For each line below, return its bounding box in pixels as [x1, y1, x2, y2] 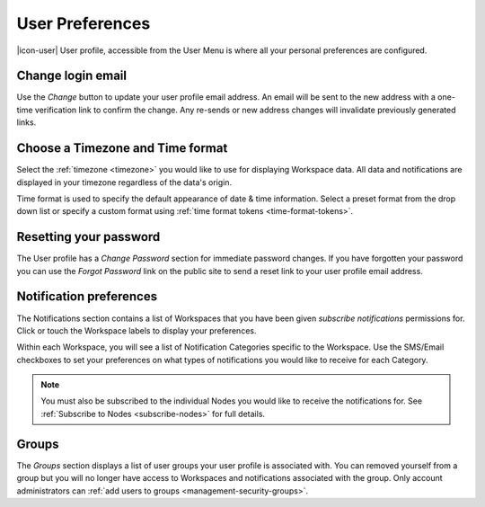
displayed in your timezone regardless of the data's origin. [16, 176, 233, 188]
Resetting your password [16, 229, 161, 245]
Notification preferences [16, 289, 158, 305]
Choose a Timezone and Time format [16, 140, 228, 156]
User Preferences [16, 13, 151, 33]
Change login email [16, 68, 128, 84]
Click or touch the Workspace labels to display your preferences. [16, 325, 257, 336]
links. [16, 117, 37, 128]
